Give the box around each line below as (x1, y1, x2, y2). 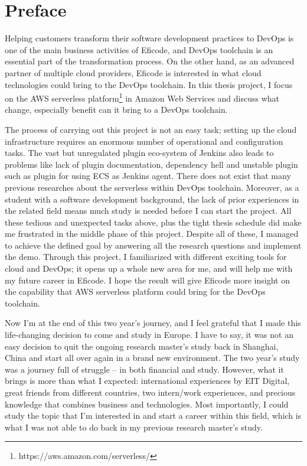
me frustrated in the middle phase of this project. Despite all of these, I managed (5, 227, 299, 240)
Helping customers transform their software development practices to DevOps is (5, 32, 294, 44)
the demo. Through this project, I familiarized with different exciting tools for (5, 250, 287, 263)
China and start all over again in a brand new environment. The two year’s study (5, 351, 300, 364)
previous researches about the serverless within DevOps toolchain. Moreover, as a (5, 181, 299, 193)
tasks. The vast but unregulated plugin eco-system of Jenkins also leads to (5, 146, 274, 159)
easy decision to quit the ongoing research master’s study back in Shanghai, (5, 340, 279, 352)
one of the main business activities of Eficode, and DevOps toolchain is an (5, 43, 273, 56)
